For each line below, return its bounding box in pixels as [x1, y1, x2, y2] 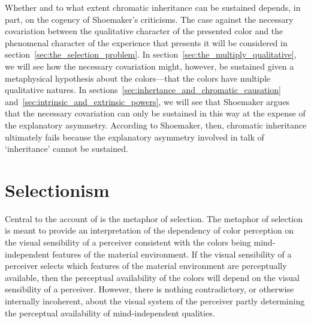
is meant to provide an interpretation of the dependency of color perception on [5, 224, 294, 237]
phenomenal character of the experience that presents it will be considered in [5, 36, 288, 49]
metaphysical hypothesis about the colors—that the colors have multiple [5, 71, 271, 84]
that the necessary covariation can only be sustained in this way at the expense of [5, 107, 306, 119]
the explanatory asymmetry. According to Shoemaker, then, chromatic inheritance [5, 118, 307, 131]
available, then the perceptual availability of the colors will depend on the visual [5, 271, 300, 283]
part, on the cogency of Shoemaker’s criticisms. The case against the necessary [5, 13, 294, 25]
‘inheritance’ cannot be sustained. [5, 142, 128, 155]
